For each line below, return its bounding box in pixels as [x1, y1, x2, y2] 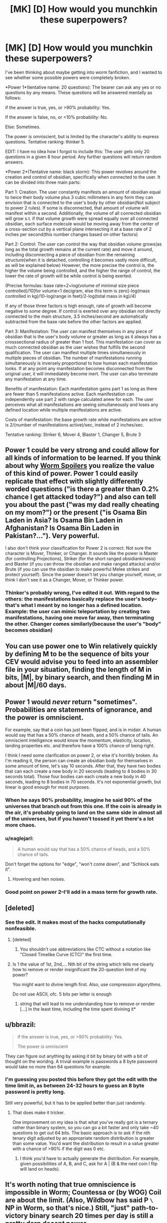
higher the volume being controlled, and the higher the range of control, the [5, 267, 161, 273]
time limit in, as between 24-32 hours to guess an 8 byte [5, 1082, 145, 1089]
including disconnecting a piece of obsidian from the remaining [5, 251, 135, 257]
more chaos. [5, 821, 36, 828]
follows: [5, 95, 21, 101]
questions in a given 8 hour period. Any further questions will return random [5, 154, 161, 160]
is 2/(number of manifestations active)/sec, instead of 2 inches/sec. [5, 421, 145, 427]
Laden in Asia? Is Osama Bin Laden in [5, 516, 123, 525]
